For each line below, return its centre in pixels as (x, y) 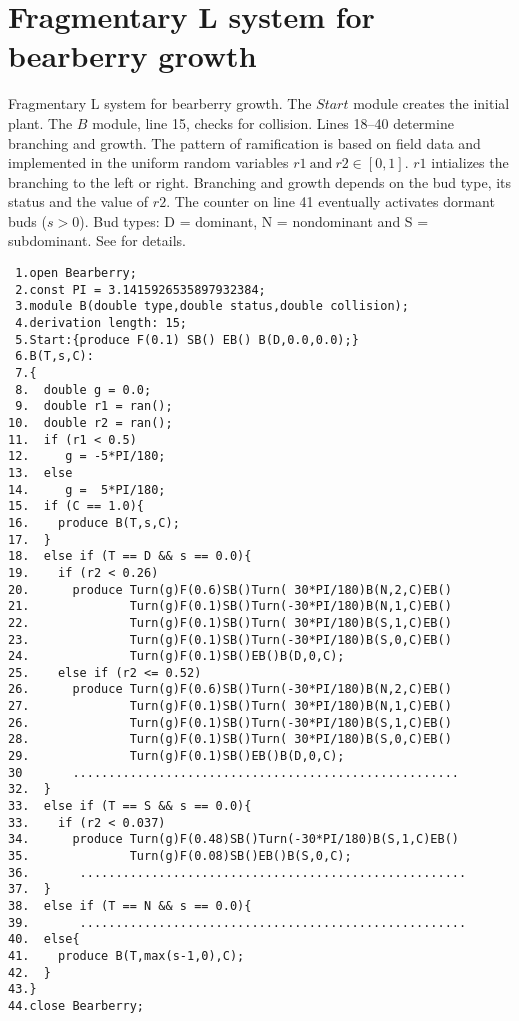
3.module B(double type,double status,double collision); (212, 306)
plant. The (40, 122)
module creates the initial (431, 103)
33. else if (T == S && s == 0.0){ (130, 806)
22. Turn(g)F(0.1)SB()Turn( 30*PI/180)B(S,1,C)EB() (230, 622)
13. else (40, 472)
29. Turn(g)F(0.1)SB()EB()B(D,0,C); (176, 756)
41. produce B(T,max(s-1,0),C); (126, 955)
